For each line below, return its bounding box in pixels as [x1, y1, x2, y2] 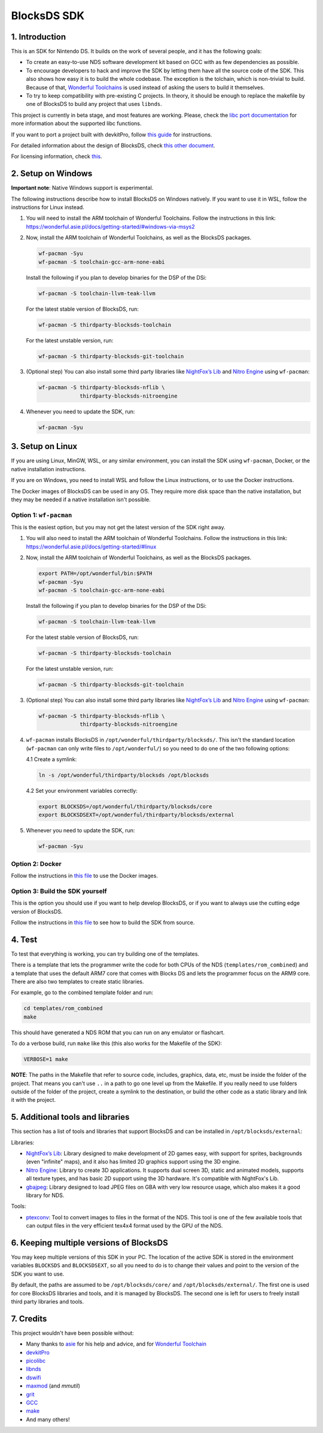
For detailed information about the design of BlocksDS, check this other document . [11, 141, 215, 149]
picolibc [26, 1357, 46, 1365]
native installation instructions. [11, 465, 86, 472]
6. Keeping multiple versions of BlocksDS [11, 1237, 169, 1248]
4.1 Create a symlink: [26, 756, 77, 763]
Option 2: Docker [11, 859, 62, 868]
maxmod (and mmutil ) [26, 1382, 80, 1389]
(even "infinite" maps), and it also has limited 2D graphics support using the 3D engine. [26, 1158, 241, 1165]
